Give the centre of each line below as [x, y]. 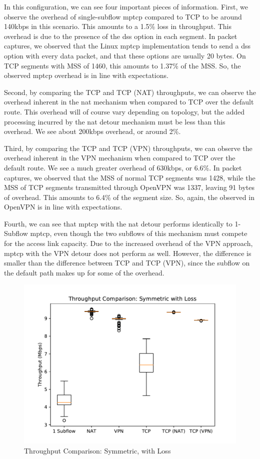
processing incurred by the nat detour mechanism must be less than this [115, 121]
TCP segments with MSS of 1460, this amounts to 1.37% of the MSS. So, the [122, 65]
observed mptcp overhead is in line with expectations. [86, 75]
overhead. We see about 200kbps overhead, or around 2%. [92, 131]
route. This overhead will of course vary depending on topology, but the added [124, 111]
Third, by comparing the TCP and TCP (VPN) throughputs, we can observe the [128, 148]
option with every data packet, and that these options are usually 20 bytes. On [125, 55]
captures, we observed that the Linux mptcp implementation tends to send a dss [127, 46]
